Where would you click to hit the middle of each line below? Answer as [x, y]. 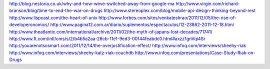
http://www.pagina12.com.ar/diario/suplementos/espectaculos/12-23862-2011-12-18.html [142, 24]
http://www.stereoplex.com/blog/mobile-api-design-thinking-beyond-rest [179, 10]
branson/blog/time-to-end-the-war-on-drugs [56, 10]
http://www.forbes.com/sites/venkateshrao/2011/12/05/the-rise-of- [167, 17]
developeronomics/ [29, 24]
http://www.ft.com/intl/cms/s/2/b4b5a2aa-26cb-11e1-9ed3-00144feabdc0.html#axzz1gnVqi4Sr [107, 38]
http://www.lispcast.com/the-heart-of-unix [53, 17]
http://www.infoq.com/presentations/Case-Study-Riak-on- [195, 52]
